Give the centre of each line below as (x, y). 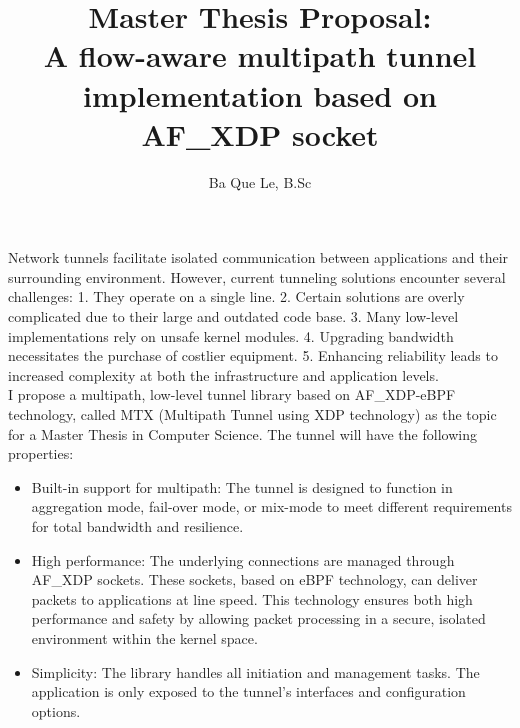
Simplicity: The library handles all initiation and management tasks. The (255, 671)
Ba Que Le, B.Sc (260, 181)
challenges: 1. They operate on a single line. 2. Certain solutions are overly (236, 296)
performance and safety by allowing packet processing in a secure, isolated (258, 618)
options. (56, 710)
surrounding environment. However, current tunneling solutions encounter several (257, 276)
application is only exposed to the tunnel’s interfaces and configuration (248, 691)
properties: (41, 453)
